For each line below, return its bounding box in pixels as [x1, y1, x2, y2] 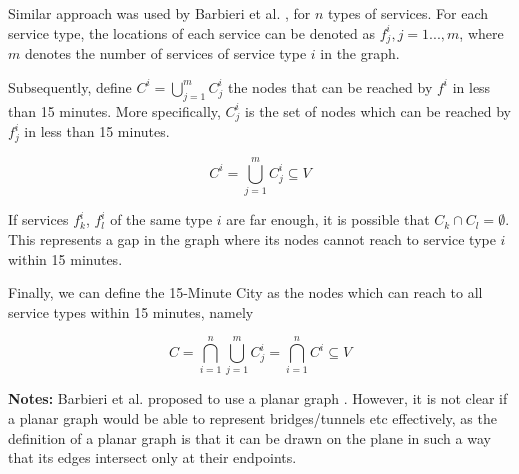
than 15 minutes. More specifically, [8, 100, 221, 121]
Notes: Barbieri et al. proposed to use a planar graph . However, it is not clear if [8, 388, 508, 409]
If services [8, 209, 69, 230]
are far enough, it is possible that [226, 209, 430, 230]
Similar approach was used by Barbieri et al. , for [8, 3, 311, 23]
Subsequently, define [8, 76, 132, 97]
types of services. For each [328, 3, 489, 23]
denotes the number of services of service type [24, 43, 307, 64]
